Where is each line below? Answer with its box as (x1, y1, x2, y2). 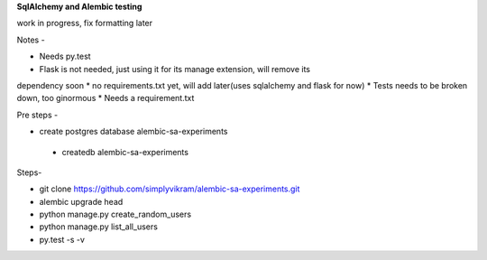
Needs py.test (39, 51, 91, 62)
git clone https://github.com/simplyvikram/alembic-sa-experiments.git (39, 183, 300, 194)
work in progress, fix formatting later (16, 18, 153, 29)
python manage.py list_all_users (39, 221, 158, 232)
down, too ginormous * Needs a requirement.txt (16, 93, 195, 104)
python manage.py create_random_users (39, 209, 192, 220)
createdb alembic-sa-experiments (61, 146, 189, 157)
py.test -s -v (39, 234, 86, 245)
